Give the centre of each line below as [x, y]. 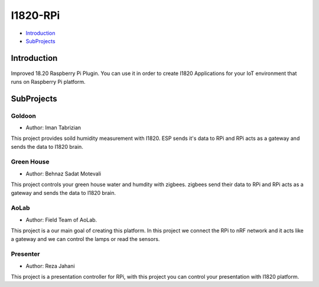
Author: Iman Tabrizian [53, 128]
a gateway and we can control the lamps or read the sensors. [85, 239]
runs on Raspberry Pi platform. [48, 81]
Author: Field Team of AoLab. [61, 220]
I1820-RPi [35, 15]
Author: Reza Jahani [50, 266]
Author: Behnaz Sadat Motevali [64, 174]
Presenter [25, 254]
